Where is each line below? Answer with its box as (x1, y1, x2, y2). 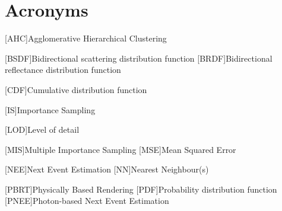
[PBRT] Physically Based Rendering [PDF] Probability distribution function (5, 183, 277, 195)
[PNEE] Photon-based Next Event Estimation (5, 194, 169, 207)
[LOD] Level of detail (5, 123, 80, 136)
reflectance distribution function (5, 63, 121, 76)
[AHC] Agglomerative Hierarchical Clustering (5, 32, 167, 44)
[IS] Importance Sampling (5, 103, 96, 116)
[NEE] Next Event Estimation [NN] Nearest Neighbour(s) (5, 163, 209, 175)
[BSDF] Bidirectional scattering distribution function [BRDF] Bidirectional (5, 52, 273, 64)
